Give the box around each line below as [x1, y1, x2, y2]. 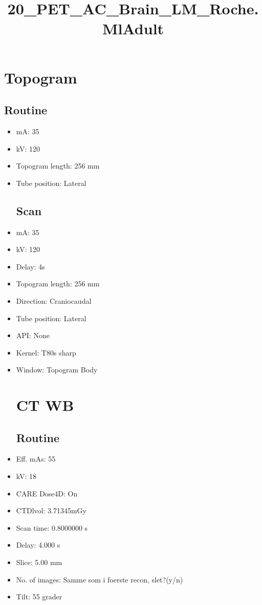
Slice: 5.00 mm [16, 557, 62, 568]
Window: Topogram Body [16, 364, 98, 375]
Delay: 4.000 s [16, 539, 60, 550]
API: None [16, 330, 50, 341]
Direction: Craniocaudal [16, 295, 92, 306]
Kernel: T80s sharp [16, 347, 76, 358]
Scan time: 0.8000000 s [16, 522, 88, 533]
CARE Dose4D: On [16, 488, 78, 498]
